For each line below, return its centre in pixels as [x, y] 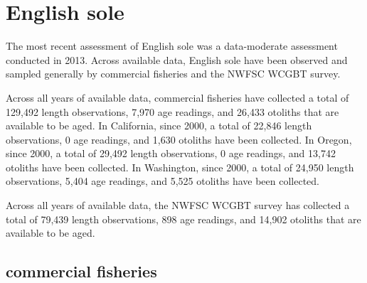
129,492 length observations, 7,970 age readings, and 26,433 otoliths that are [172, 111]
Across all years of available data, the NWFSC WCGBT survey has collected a [178, 205]
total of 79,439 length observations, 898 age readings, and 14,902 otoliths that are [183, 219]
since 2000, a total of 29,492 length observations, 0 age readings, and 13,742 [171, 153]
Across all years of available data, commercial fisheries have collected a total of [177, 97]
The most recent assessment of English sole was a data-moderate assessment [172, 46]
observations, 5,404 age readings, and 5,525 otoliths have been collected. [163, 181]
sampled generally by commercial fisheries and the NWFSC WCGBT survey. [173, 74]
